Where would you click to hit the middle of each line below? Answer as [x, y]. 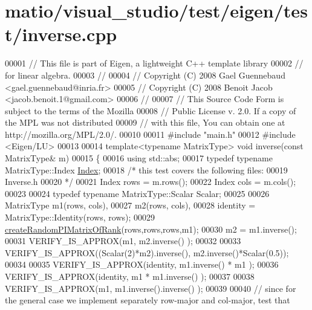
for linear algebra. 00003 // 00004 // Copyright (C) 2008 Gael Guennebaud [145, 75]
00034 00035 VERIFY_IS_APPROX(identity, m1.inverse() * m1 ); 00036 [142, 264]
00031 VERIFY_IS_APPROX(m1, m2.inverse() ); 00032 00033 [123, 241]
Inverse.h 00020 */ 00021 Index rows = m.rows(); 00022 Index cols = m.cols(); [151, 182]
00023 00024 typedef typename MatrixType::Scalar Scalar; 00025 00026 [137, 193]
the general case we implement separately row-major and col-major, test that [148, 300]
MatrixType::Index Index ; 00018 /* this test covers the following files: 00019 [146, 170]
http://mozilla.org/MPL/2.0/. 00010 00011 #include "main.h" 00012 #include [150, 134]
